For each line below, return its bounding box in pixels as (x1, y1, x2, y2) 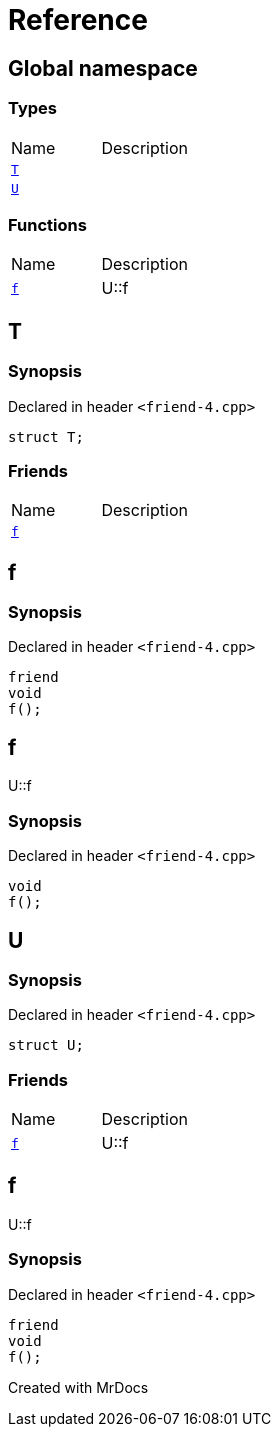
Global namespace (8, 55, 198, 81)
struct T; (8, 428, 84, 445)
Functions (8, 214, 87, 235)
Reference (8, 3, 148, 37)
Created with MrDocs (8, 1378, 149, 1396)
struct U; (8, 1037, 84, 1054)
